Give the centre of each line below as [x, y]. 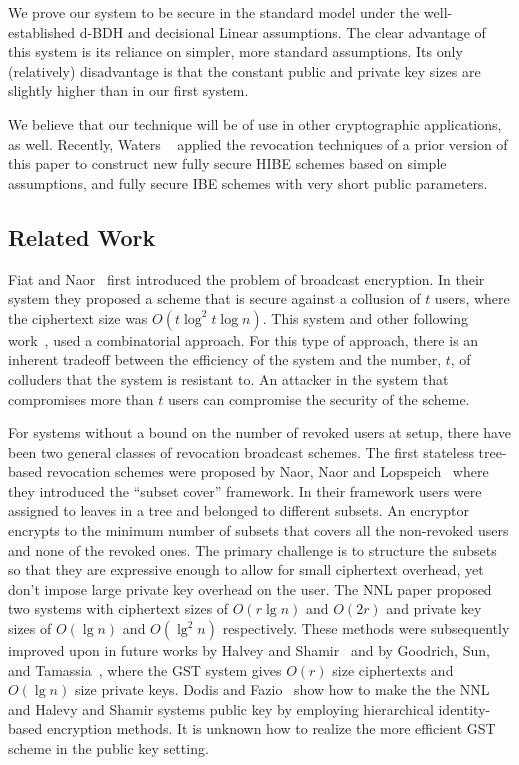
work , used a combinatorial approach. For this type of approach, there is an [243, 339]
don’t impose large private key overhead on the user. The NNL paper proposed [250, 588]
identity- [464, 708]
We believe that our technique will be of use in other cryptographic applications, [255, 123]
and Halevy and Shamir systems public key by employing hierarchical [221, 708]
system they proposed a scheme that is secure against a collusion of [214, 298]
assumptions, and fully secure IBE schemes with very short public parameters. [248, 182]
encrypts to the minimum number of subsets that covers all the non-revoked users [258, 530]
